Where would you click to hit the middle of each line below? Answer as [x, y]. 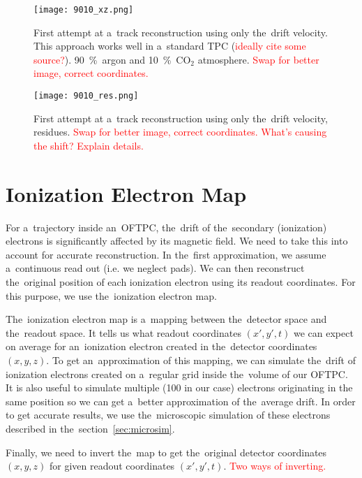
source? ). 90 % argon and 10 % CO [112, 59]
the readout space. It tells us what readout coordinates [123, 332]
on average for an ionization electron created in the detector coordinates [161, 346]
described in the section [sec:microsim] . [90, 428]
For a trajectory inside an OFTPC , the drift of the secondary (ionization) [166, 227]
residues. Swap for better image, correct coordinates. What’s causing [180, 132]
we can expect [323, 332]
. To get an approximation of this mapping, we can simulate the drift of [201, 360]
